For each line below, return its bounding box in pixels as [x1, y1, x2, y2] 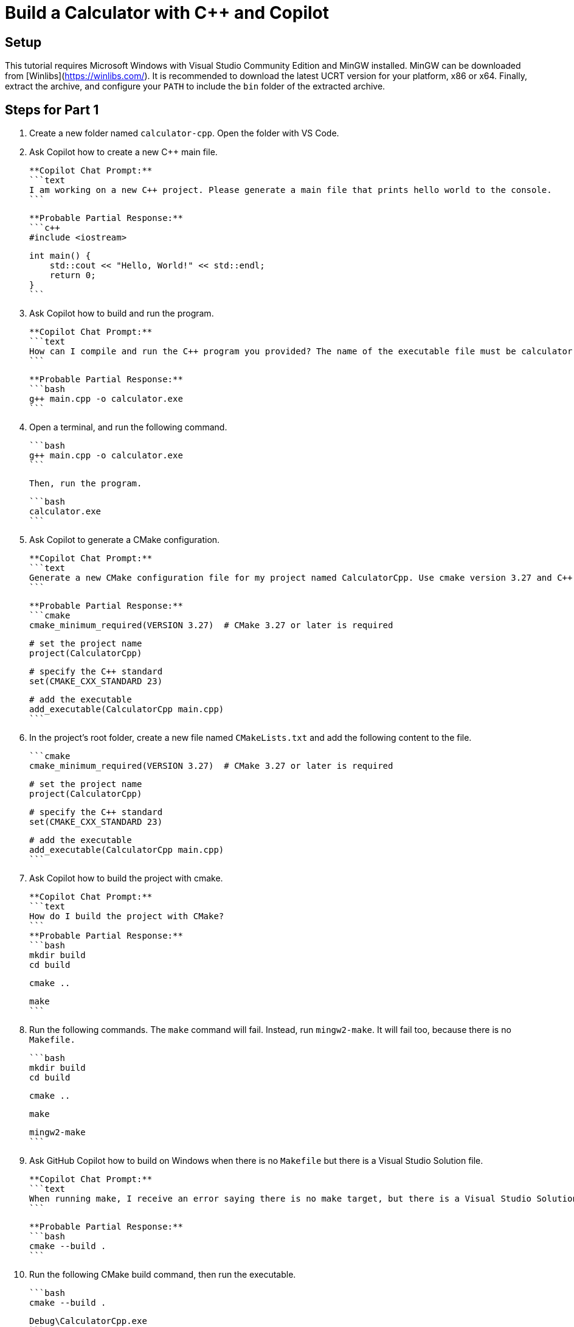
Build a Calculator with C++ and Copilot [5, 2, 330, 23]
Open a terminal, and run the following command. [29, 422, 227, 433]
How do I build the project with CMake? [29, 911, 224, 922]
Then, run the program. [29, 478, 142, 489]
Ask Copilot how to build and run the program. [29, 308, 214, 319]
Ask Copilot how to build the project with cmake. [29, 873, 223, 884]
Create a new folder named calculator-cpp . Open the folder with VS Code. [29, 128, 339, 139]
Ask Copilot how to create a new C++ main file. [29, 147, 218, 158]
